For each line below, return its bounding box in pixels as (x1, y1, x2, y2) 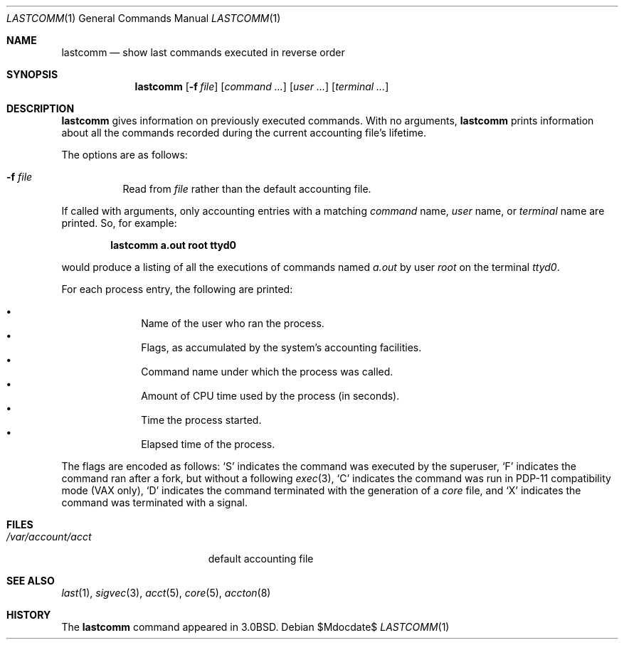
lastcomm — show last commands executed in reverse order (61, 46, 345, 58)
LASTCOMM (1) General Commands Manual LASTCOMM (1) (6, 12, 281, 24)
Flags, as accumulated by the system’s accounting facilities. (141, 341, 422, 353)
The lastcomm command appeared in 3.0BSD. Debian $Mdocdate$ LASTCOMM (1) (61, 621, 450, 633)
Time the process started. (141, 414, 262, 426)
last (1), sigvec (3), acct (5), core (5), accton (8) (61, 587, 271, 599)
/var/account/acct (6, 531, 92, 543)
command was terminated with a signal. (61, 496, 248, 508)
